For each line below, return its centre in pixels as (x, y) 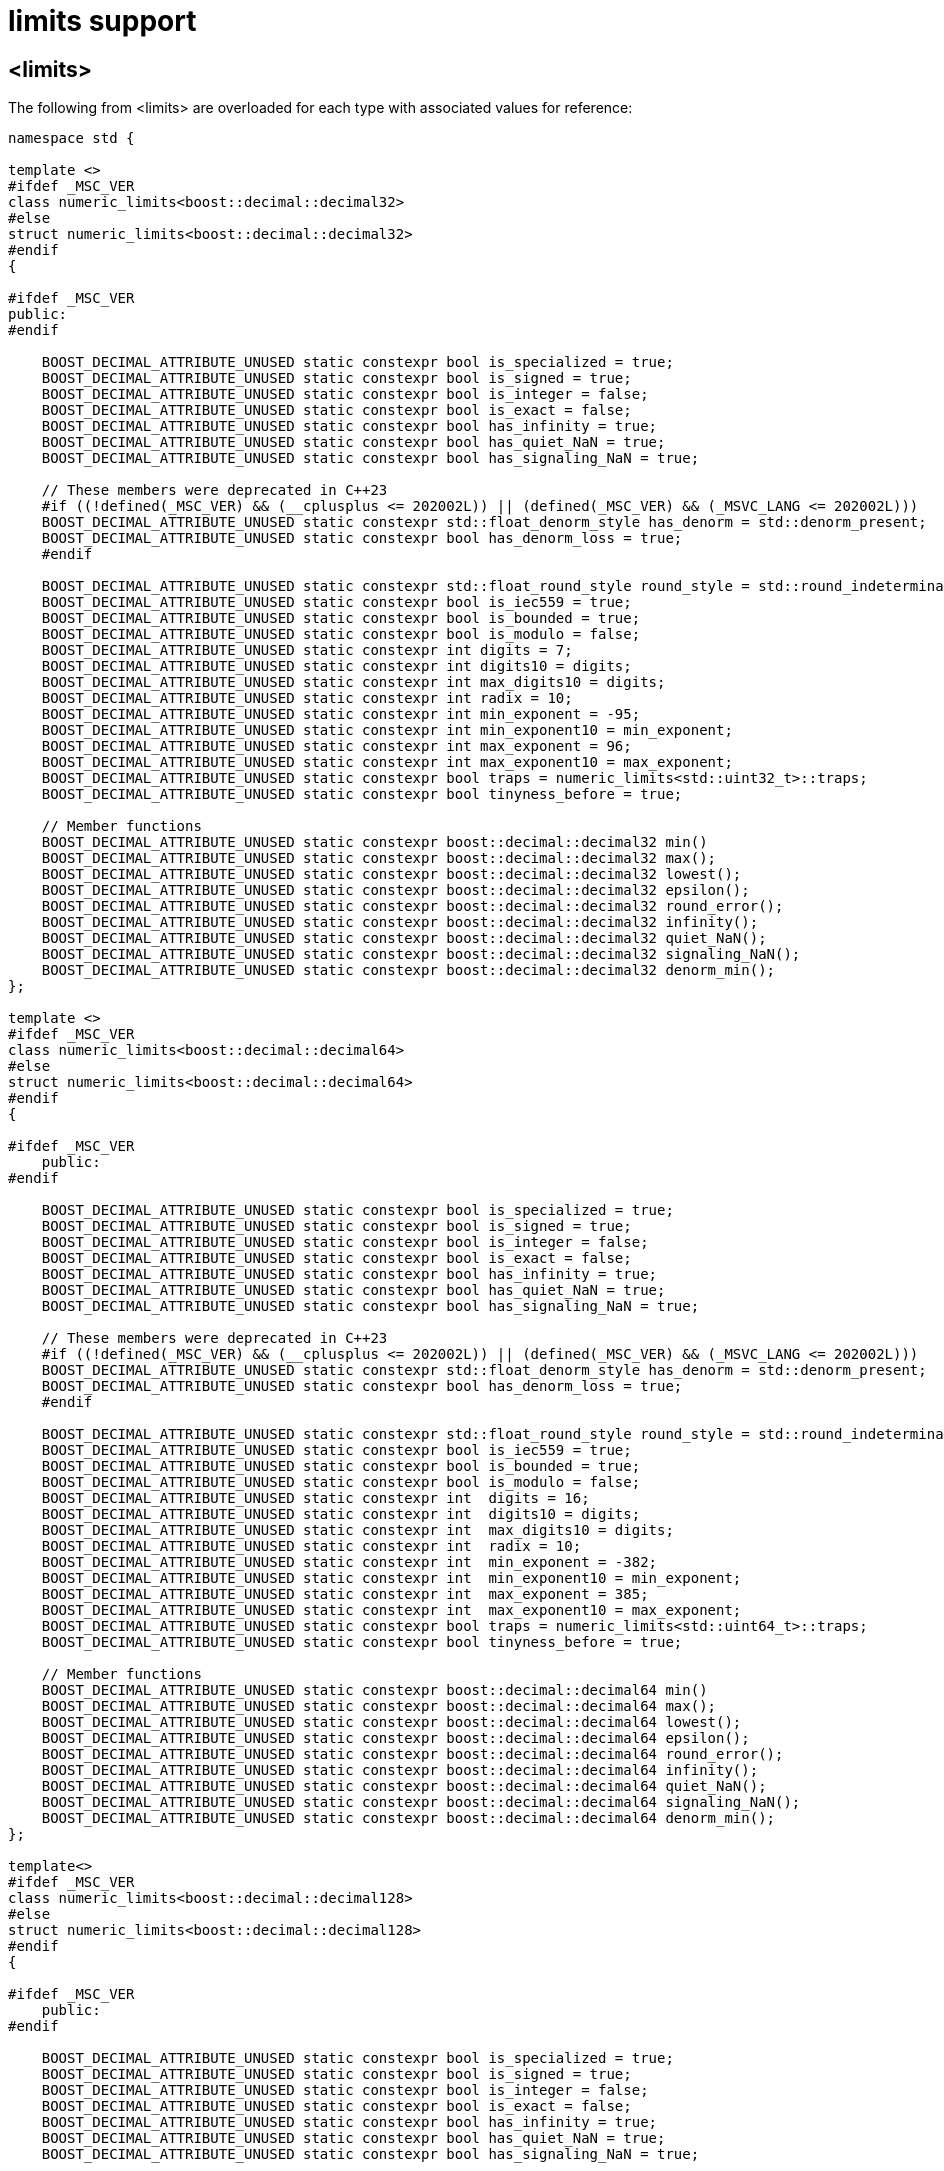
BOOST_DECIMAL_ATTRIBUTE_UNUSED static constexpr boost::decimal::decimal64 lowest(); (391, 1722)
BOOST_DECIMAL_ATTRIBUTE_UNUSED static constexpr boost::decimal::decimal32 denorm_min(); (408, 970)
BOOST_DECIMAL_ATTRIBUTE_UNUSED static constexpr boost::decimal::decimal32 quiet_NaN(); (404, 938)
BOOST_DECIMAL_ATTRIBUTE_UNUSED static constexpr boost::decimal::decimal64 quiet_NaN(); (404, 1786)
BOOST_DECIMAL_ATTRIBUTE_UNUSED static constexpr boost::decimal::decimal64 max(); (379, 1706)
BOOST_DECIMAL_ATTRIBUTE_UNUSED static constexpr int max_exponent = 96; (336, 746)
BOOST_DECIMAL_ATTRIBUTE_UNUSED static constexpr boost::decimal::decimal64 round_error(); (412, 1754)
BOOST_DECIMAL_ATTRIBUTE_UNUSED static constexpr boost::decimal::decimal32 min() (374, 842)
